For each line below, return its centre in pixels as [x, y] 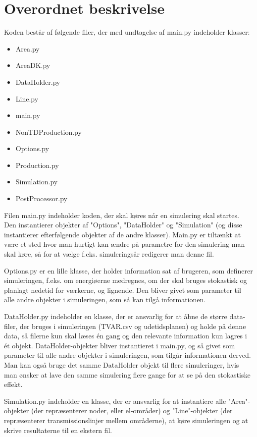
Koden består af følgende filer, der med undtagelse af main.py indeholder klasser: [127, 32]
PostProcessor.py [41, 198]
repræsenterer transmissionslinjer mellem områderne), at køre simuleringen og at [126, 420]
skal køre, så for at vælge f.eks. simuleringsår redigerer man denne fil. [109, 254]
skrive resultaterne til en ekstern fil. [58, 430]
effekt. [13, 384]
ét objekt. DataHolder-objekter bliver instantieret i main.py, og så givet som [120, 345]
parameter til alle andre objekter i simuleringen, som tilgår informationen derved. [128, 355]
